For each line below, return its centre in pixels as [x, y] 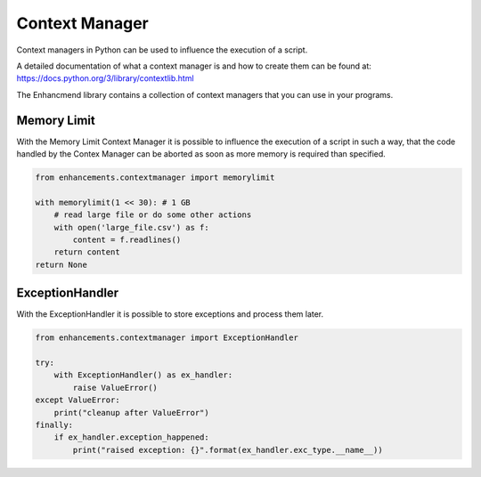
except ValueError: [77, 400]
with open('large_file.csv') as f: [131, 227]
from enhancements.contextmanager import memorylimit [155, 178]
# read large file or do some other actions [153, 215]
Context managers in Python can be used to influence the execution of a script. [162, 50]
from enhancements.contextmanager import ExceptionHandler [167, 338]
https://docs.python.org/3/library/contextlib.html [106, 78]
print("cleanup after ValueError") [131, 412]
